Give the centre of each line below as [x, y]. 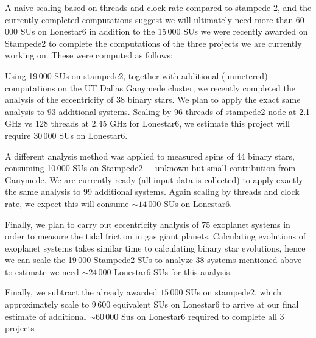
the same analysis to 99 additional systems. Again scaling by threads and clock [152, 192]
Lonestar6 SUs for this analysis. [173, 271]
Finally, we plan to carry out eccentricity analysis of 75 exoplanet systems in [148, 224]
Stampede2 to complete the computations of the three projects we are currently [153, 43]
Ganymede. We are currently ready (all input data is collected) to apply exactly [154, 179]
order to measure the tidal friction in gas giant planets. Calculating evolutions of [155, 236]
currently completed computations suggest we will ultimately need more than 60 [155, 19]
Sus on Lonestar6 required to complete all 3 [202, 316]
